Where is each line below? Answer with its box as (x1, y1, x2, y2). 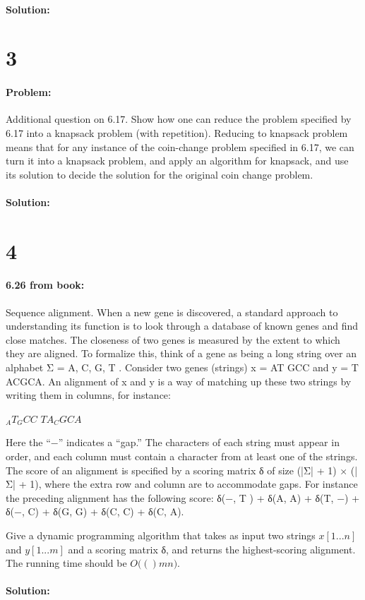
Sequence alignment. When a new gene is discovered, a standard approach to (6, 304, 338, 319)
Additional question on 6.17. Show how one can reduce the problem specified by (6, 112, 352, 126)
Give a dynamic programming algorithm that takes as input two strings (6, 528, 316, 542)
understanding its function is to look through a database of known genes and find (6, 318, 359, 333)
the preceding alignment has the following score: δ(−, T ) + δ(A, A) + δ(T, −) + (6, 490, 360, 505)
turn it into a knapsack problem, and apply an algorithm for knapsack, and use (6, 153, 349, 168)
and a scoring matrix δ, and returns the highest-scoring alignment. (68, 541, 356, 556)
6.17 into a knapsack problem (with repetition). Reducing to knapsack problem (6, 125, 348, 140)
